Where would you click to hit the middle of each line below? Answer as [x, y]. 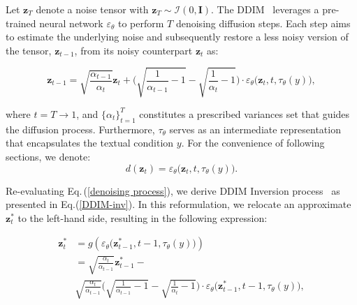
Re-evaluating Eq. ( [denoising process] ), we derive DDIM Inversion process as [173, 190]
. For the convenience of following [253, 143]
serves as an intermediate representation [255, 129]
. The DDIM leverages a [265, 9]
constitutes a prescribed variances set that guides [245, 113]
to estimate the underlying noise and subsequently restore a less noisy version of [177, 37]
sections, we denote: [48, 156]
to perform [141, 23]
